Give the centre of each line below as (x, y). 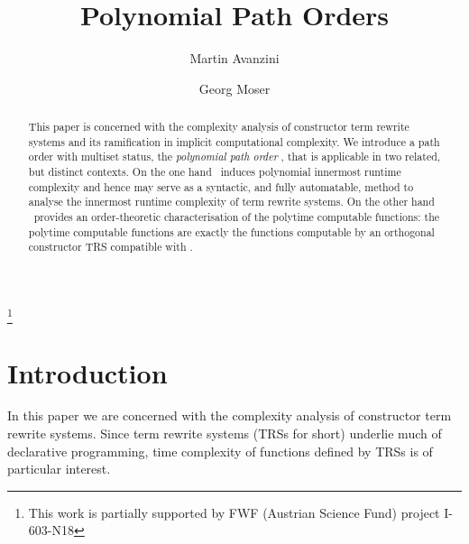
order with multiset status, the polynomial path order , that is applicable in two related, (234, 157)
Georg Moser (234, 88)
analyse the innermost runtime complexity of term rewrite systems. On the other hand (231, 202)
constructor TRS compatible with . (110, 247)
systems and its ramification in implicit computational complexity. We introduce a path (234, 141)
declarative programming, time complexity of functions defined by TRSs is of (220, 451)
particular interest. (59, 469)
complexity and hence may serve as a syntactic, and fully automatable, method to (221, 186)
